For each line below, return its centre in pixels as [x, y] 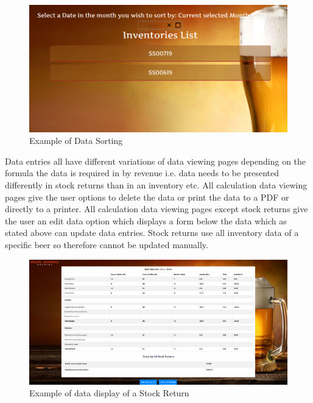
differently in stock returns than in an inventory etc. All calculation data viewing [156, 185]
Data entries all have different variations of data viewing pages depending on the [156, 161]
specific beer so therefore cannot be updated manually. [107, 245]
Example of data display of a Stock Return [109, 393]
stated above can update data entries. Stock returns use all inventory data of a [152, 233]
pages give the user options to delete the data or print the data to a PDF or [147, 197]
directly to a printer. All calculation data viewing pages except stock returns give [156, 209]
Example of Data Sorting [76, 141]
